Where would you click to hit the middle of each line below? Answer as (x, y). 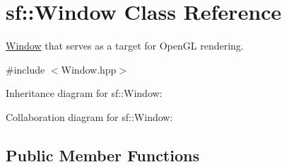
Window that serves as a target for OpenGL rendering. (125, 46)
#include (25, 69)
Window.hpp (89, 69)
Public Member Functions (102, 155)
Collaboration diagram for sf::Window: (89, 116)
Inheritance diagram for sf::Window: (84, 93)
